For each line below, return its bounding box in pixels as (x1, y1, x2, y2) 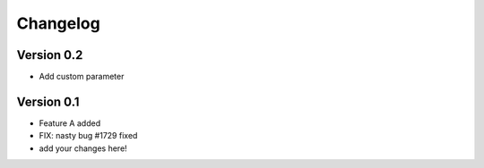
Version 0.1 (16, 94, 80, 109)
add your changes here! (39, 143, 127, 154)
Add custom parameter (39, 71, 125, 82)
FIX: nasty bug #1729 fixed (39, 130, 138, 141)
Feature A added (39, 117, 101, 129)
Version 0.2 (16, 47, 83, 63)
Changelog (16, 13, 100, 33)
